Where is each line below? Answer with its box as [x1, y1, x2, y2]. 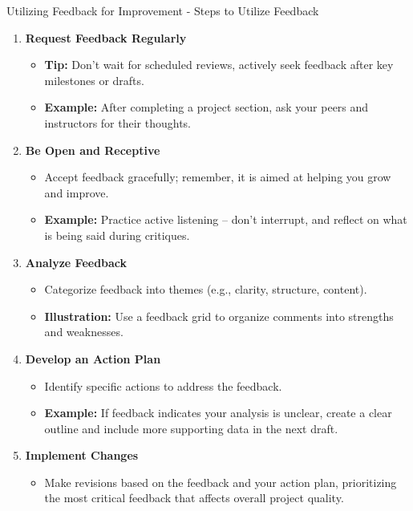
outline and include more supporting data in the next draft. [44, 420, 338, 436]
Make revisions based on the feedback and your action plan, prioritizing [44, 473, 397, 490]
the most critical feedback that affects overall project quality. [44, 489, 344, 506]
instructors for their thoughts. [44, 114, 192, 131]
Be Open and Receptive [25, 141, 160, 158]
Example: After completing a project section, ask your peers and [44, 99, 369, 116]
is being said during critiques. [44, 226, 190, 243]
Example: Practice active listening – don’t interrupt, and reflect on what [44, 211, 407, 228]
